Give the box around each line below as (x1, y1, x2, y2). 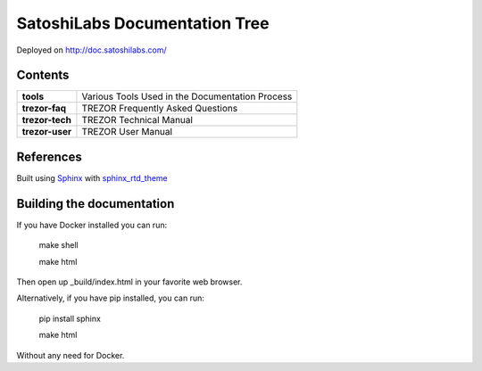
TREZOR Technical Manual (81, 114, 194, 127)
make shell (38, 240, 79, 251)
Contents (16, 68, 70, 83)
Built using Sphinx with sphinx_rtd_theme (16, 172, 169, 183)
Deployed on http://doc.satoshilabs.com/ (16, 45, 167, 55)
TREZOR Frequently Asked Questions (81, 103, 238, 115)
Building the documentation (16, 196, 175, 211)
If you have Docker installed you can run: (16, 219, 168, 230)
